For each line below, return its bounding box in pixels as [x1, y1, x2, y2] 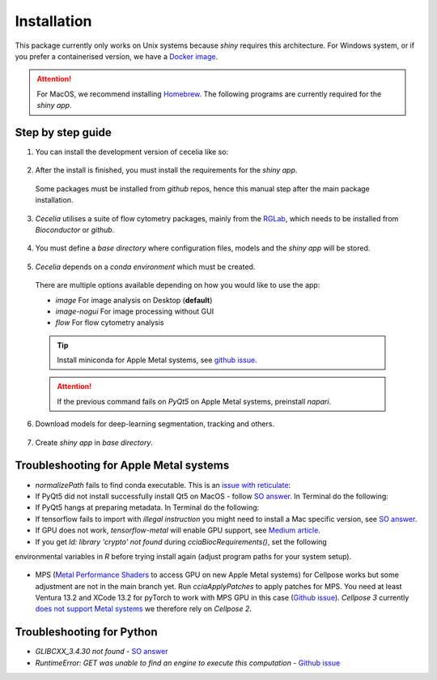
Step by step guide [15, 126, 112, 139]
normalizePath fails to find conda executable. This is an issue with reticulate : [35, 480, 291, 490]
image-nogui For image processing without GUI [55, 306, 214, 316]
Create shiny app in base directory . [35, 438, 154, 447]
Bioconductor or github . [35, 225, 115, 234]
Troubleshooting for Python [15, 625, 158, 639]
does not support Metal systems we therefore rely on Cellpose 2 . [35, 604, 252, 614]
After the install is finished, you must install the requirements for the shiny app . [35, 165, 298, 175]
